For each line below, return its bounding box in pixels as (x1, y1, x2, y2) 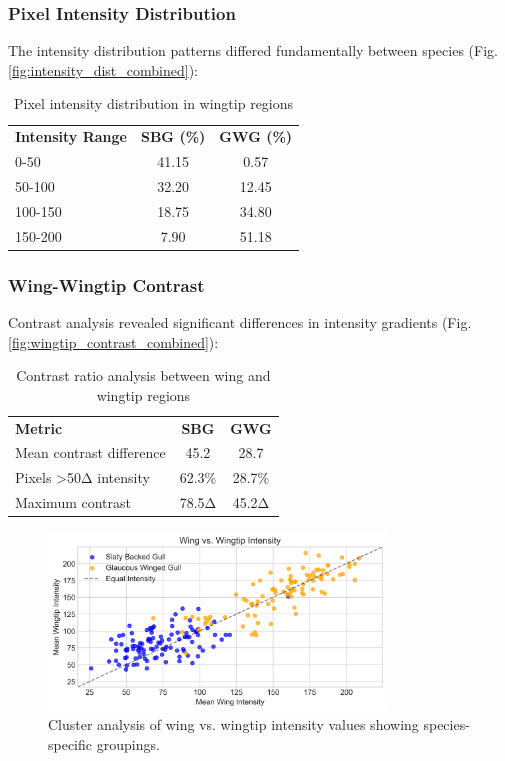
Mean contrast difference (15, 442, 166, 463)
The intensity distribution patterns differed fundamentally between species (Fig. (8, 40, 498, 61)
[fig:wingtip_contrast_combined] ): (8, 331, 219, 352)
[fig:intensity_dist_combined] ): (8, 59, 198, 80)
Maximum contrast (15, 492, 132, 513)
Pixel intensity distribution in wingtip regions (14, 93, 294, 114)
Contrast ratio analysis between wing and (16, 365, 271, 386)
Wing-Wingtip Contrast (8, 272, 205, 297)
